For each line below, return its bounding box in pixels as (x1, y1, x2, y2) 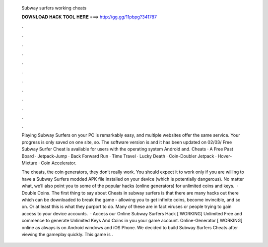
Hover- (217, 153, 232, 159)
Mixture (21, 160, 38, 166)
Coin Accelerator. (40, 160, 76, 166)
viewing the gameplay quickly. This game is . (21, 231, 114, 237)
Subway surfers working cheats (21, 5, 87, 11)
